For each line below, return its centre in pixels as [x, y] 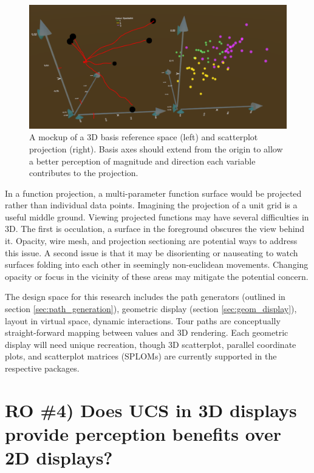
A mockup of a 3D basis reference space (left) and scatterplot [144, 137]
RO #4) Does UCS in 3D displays [151, 410]
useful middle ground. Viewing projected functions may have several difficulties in [157, 216]
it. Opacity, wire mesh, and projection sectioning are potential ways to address [151, 241]
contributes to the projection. [84, 173]
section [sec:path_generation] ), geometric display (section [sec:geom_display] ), [151, 309]
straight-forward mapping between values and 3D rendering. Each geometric [147, 332]
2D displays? [59, 458]
